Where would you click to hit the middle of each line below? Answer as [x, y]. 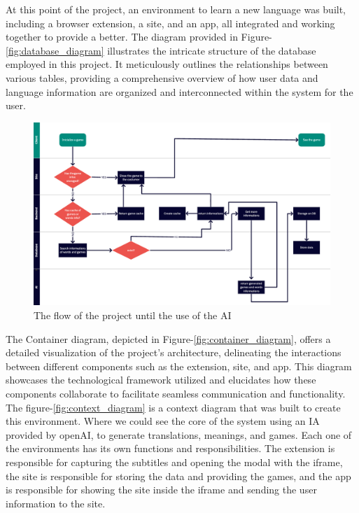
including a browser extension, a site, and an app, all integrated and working [170, 23]
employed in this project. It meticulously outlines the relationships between [167, 64]
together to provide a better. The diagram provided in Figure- [139, 37]
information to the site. [56, 503]
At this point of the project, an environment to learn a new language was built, [176, 9]
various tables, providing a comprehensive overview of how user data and [162, 77]
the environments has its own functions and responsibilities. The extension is [170, 448]
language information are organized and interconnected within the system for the [179, 91]
